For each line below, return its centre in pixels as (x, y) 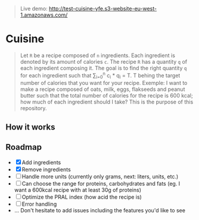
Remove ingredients (46, 169)
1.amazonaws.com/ (44, 15)
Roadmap (24, 147)
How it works (30, 127)
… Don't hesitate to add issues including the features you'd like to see (100, 210)
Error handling (39, 204)
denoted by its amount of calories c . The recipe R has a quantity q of (104, 61)
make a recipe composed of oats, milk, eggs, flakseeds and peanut (102, 89)
